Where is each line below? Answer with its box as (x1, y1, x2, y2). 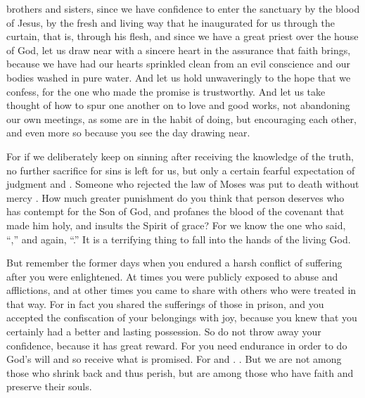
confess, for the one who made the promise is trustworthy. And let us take (6, 84, 326, 98)
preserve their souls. (6, 379, 92, 394)
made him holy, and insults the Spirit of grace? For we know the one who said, (6, 217, 346, 232)
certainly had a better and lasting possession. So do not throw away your (6, 324, 321, 339)
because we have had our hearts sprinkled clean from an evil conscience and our (6, 56, 350, 71)
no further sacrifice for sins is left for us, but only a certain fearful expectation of (6, 162, 355, 177)
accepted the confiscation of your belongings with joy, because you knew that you (6, 310, 357, 325)
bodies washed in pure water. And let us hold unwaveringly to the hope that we (6, 70, 351, 84)
